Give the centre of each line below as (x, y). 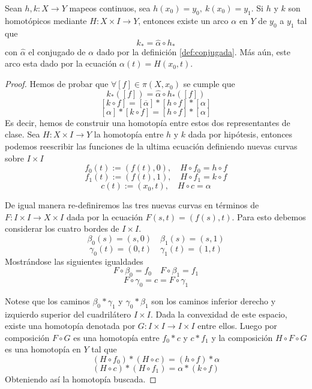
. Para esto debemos (269, 216)
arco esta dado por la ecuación (61, 63)
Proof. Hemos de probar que (57, 84)
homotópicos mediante (46, 20)
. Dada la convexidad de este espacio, (219, 314)
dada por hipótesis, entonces (240, 134)
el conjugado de (57, 51)
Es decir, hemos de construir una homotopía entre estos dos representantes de (148, 122)
